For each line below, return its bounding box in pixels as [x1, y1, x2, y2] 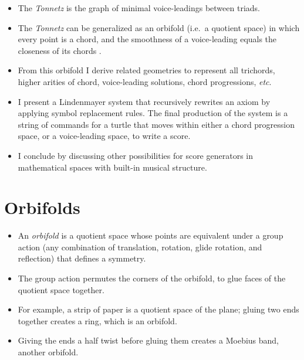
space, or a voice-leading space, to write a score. [18, 130, 191, 142]
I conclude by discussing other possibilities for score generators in [18, 149, 253, 161]
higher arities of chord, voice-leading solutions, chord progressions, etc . [18, 75, 272, 87]
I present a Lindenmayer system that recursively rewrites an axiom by [18, 95, 271, 107]
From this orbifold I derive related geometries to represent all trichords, [18, 64, 275, 76]
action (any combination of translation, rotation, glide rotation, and [18, 240, 262, 253]
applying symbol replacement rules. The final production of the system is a [18, 107, 288, 119]
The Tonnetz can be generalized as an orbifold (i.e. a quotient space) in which [18, 21, 300, 33]
